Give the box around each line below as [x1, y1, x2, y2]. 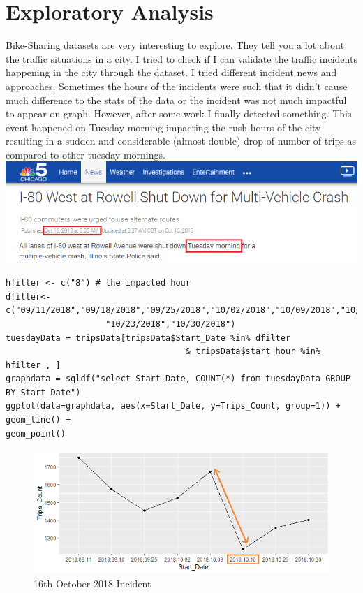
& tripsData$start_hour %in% [185, 346, 321, 357]
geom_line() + [6, 415, 71, 425]
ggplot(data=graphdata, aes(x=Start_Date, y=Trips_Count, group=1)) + [6, 401, 341, 411]
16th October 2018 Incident [34, 576, 151, 590]
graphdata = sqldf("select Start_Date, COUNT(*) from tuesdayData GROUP [6, 374, 350, 384]
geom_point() [6, 428, 66, 439]
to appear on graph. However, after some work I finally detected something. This [6, 106, 352, 121]
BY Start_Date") [6, 387, 81, 397]
